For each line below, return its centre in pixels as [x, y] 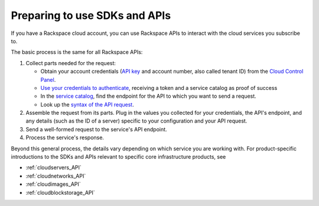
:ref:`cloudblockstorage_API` [61, 192]
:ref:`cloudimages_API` [53, 184]
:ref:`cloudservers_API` [54, 168]
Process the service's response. [65, 138]
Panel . [48, 79]
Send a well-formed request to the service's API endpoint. [97, 129]
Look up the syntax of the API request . [87, 104]
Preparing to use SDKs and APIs [91, 15]
